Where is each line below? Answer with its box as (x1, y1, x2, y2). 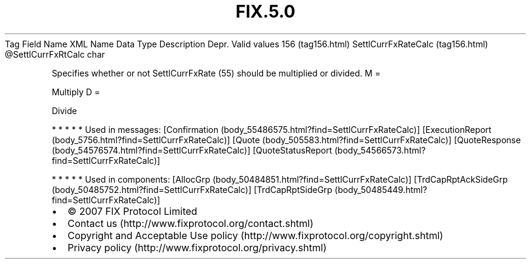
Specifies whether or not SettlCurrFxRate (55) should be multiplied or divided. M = (52, 67, 381, 78)
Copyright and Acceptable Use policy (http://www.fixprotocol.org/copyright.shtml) (67, 229, 444, 242)
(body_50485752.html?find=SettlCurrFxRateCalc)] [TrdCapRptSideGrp (52, 184, 333, 195)
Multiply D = (52, 86, 101, 97)
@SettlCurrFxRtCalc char (5, 49, 105, 59)
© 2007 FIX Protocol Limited (67, 205, 198, 217)
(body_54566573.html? (334, 144, 426, 155)
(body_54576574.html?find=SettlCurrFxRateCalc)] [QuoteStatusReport (52, 144, 332, 155)
